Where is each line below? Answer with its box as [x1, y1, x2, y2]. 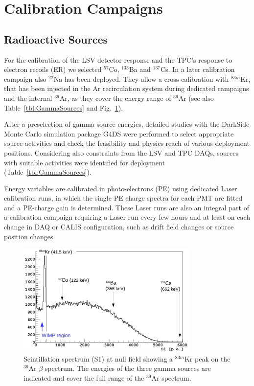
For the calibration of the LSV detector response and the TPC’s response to [4, 54, 232, 65]
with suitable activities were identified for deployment [4, 157, 165, 167]
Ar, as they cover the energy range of [59, 92, 171, 103]
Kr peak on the [184, 353, 231, 363]
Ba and [129, 64, 151, 74]
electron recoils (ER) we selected [4, 64, 102, 74]
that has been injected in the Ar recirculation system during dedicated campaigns [4, 83, 249, 93]
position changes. [4, 231, 55, 241]
